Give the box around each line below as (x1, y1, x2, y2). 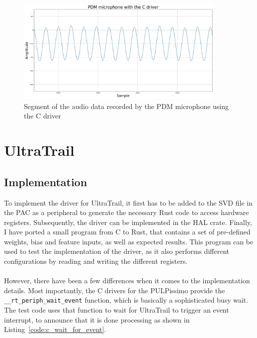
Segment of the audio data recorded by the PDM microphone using (24, 101, 229, 111)
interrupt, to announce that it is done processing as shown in (4, 314, 190, 325)
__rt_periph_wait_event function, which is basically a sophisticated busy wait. (4, 295, 249, 305)
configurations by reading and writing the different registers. (4, 256, 188, 266)
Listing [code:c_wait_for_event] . (4, 324, 106, 335)
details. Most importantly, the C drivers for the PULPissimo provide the (4, 285, 225, 295)
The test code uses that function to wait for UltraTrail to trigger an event (4, 305, 229, 315)
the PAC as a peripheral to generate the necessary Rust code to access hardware (4, 207, 249, 218)
